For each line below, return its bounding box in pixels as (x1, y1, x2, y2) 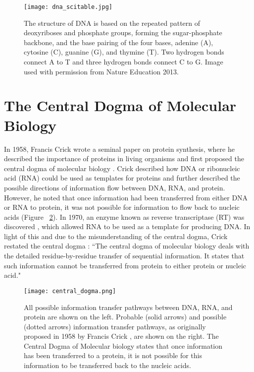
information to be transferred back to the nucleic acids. (24, 360, 191, 371)
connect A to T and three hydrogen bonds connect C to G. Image (24, 57, 223, 67)
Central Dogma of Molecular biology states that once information (24, 340, 223, 351)
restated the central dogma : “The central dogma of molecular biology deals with (4, 241, 250, 251)
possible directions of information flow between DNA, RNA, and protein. (4, 182, 225, 192)
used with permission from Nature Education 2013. (24, 66, 179, 76)
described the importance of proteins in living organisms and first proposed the (4, 153, 244, 164)
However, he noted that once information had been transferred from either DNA (4, 192, 248, 202)
